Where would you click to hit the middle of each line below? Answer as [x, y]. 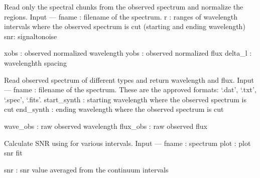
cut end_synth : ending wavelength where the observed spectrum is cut [114, 109]
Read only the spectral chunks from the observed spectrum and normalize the [124, 7]
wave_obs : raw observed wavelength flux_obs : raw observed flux [106, 126]
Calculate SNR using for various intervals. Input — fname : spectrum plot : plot [127, 143]
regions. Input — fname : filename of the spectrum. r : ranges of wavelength [121, 16]
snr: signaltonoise [31, 36]
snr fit [13, 153]
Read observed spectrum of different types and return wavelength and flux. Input [129, 79]
